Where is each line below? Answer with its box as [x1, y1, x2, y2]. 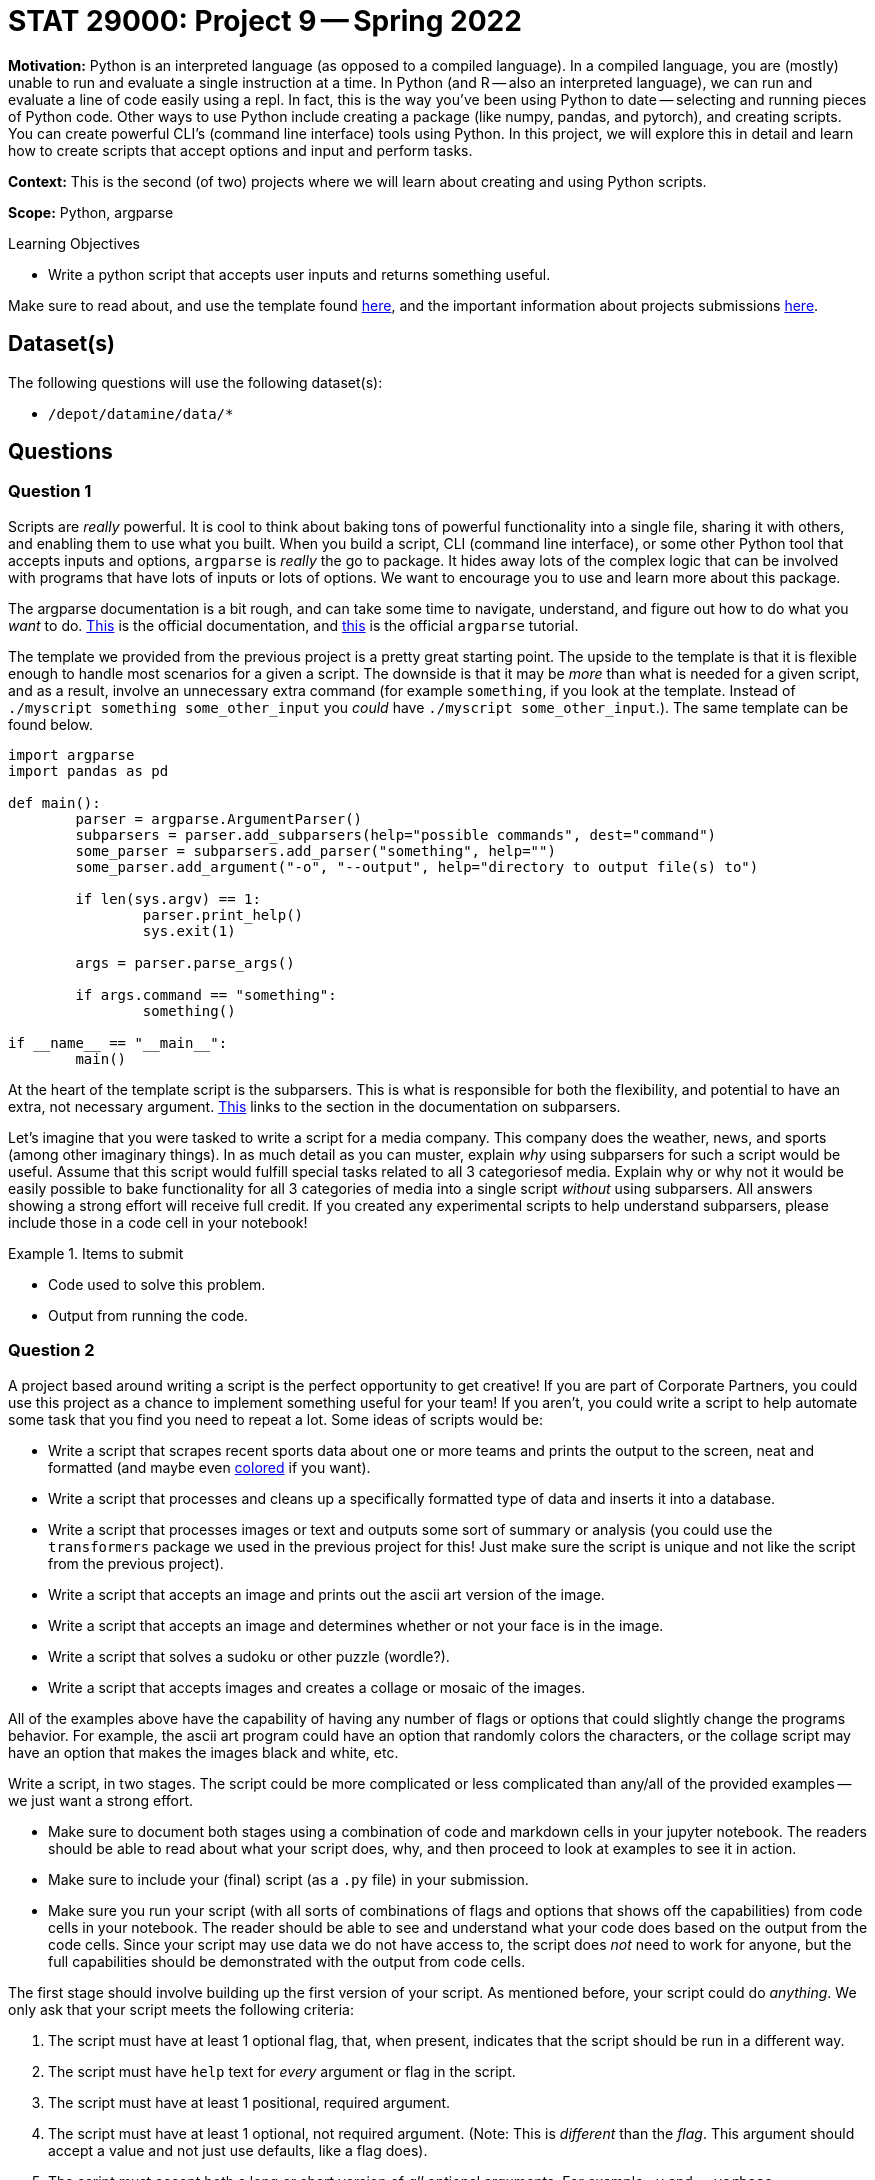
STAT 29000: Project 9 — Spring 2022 [8, 4, 522, 38]
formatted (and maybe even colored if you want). [48, 1458, 371, 1476]
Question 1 [8, 481, 92, 502]
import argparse [8, 746, 135, 763]
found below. [8, 715, 93, 733]
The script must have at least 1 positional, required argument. [48, 2093, 451, 2111]
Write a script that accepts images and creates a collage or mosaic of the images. [48, 1678, 586, 1696]
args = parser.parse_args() [75, 954, 295, 971]
